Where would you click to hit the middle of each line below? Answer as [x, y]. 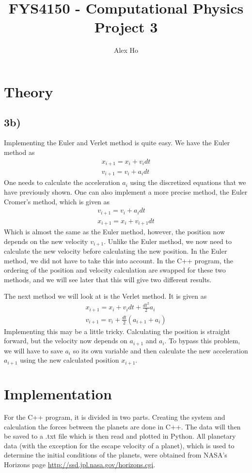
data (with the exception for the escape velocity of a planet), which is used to [119, 445]
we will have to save [33, 350]
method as [19, 152]
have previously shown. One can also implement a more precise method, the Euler [126, 192]
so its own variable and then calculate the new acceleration [160, 350]
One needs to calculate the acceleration [62, 182]
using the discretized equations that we [188, 182]
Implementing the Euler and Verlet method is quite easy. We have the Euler [117, 143]
